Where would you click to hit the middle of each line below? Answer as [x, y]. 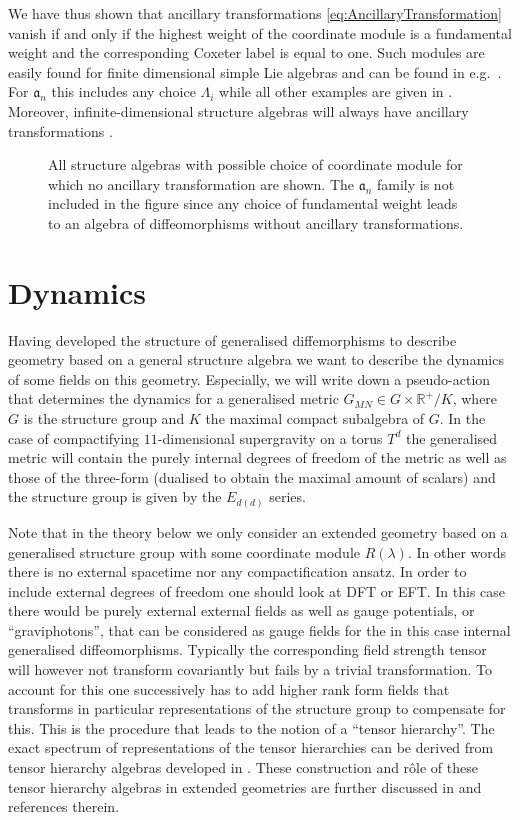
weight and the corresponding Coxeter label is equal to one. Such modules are [246, 52]
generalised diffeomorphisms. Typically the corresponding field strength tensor [247, 649]
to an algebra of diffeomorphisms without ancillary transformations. [256, 222]
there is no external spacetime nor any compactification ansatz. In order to [237, 571]
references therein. [64, 806]
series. [287, 496]
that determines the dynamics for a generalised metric [173, 398]
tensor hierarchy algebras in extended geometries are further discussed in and [245, 786]
